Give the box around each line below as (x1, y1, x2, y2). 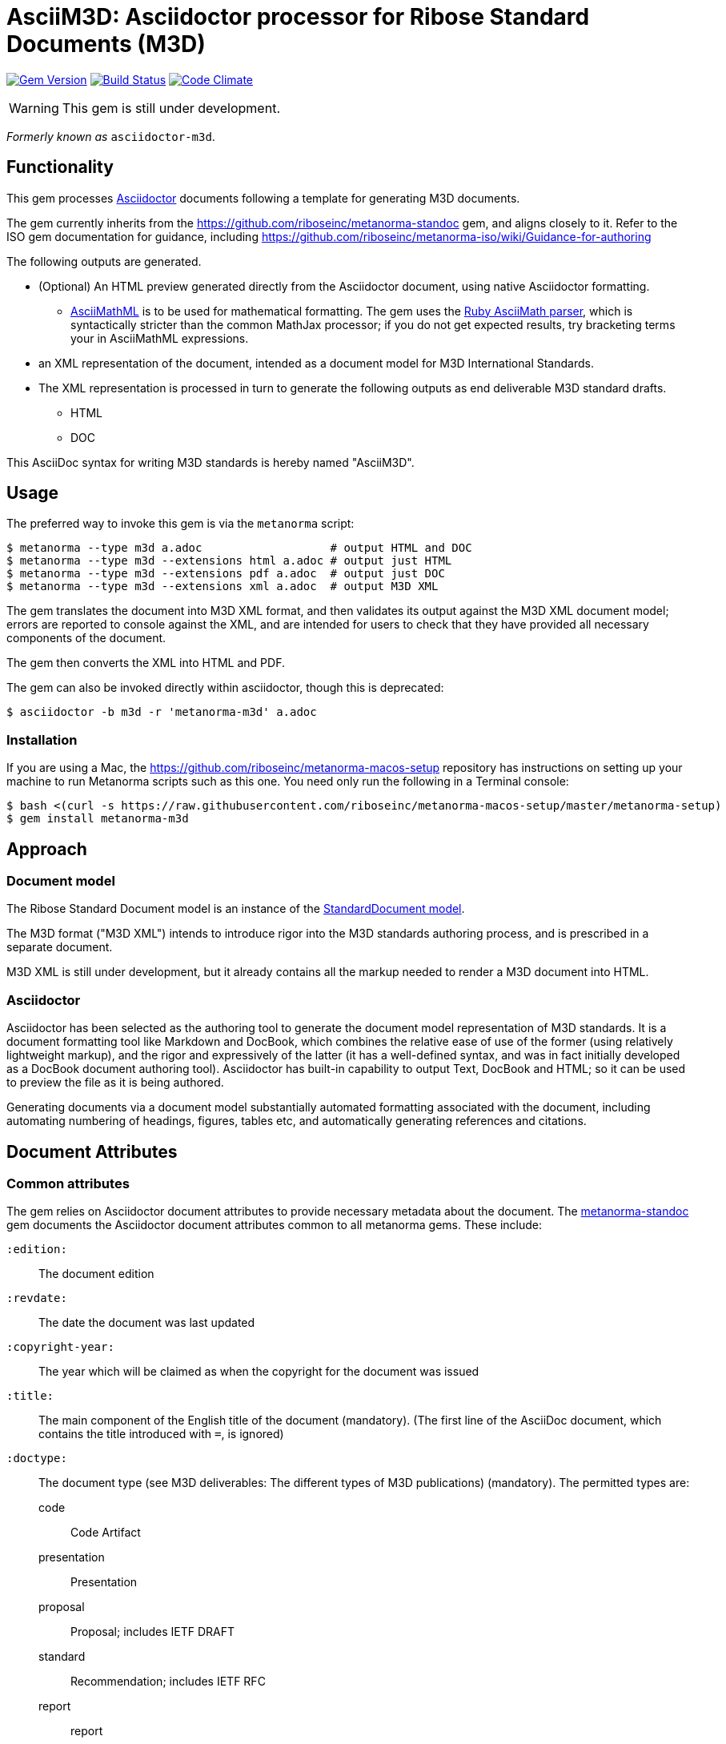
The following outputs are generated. (6, 254, 202, 268)
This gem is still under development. (62, 99, 280, 116)
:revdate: (6, 1292, 67, 1305)
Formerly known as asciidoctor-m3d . (6, 129, 215, 143)
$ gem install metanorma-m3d (6, 812, 189, 826)
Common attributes (6, 1175, 130, 1191)
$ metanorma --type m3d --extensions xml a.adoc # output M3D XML (6, 580, 439, 593)
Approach (6, 838, 87, 859)
